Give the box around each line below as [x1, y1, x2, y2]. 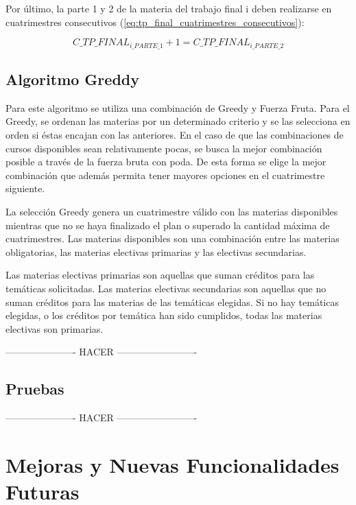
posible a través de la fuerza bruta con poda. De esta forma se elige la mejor [5, 154, 327, 169]
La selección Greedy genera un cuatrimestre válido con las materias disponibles [5, 204, 338, 218]
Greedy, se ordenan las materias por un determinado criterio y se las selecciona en [5, 114, 351, 128]
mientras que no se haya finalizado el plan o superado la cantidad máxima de [5, 218, 330, 232]
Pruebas [5, 378, 64, 399]
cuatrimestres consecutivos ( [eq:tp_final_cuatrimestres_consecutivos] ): [5, 14, 305, 29]
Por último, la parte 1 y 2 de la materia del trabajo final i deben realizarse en [5, 1, 332, 15]
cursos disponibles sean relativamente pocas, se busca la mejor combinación [5, 141, 322, 155]
